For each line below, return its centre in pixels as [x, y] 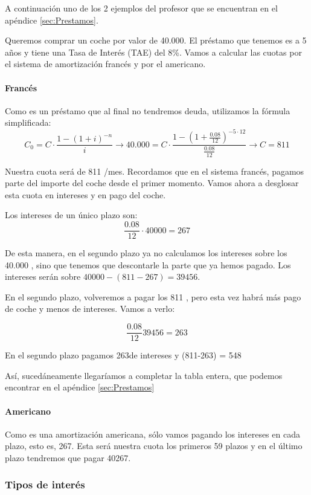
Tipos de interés [45, 484]
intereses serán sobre [43, 277]
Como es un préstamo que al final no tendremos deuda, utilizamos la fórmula [148, 110]
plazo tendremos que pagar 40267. [68, 457]
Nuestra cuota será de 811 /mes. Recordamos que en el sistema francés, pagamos [155, 171]
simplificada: [28, 122]
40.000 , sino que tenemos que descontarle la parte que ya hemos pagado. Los [148, 264]
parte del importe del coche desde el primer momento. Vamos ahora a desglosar [152, 183]
